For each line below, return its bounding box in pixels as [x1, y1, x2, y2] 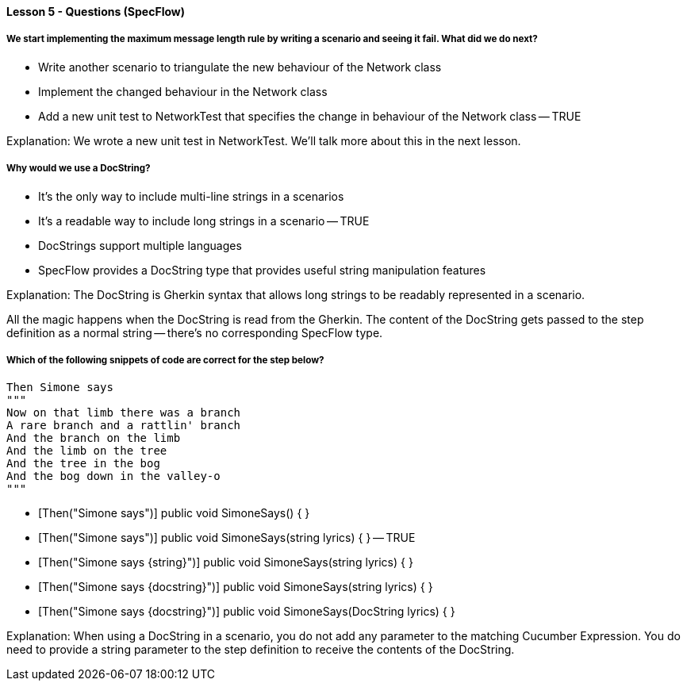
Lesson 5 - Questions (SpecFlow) [6, 5, 186, 18]
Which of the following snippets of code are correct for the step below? [6, 354, 324, 366]
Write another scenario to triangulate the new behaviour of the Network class [38, 59, 442, 74]
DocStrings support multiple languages [38, 238, 242, 252]
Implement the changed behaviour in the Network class [38, 84, 328, 98]
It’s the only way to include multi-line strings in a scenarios [38, 189, 344, 203]
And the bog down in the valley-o [6, 470, 221, 483]
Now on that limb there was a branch [6, 406, 241, 420]
